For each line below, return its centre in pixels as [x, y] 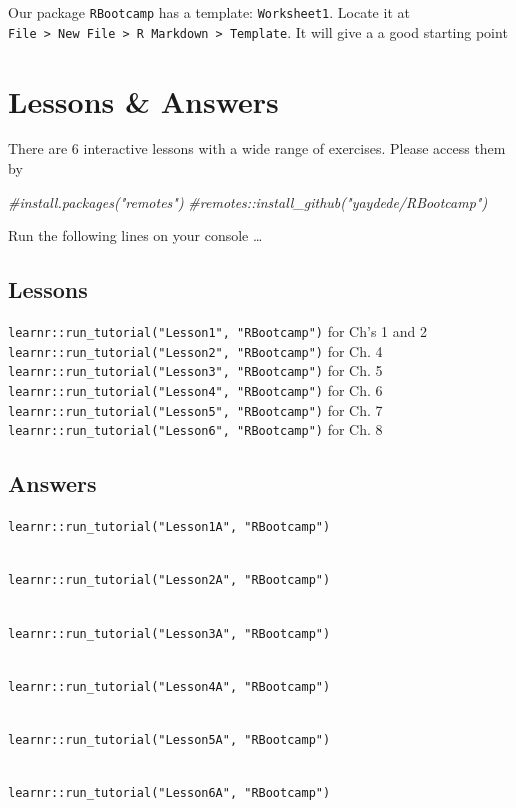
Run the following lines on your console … [135, 235]
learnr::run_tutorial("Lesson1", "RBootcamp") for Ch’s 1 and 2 [217, 331]
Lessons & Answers [143, 100]
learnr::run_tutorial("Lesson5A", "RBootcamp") [169, 740]
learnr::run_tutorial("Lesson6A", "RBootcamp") [169, 793]
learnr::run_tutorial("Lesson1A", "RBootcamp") [169, 527]
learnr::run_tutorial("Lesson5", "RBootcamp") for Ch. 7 [195, 409]
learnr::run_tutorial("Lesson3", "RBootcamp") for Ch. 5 [195, 370]
